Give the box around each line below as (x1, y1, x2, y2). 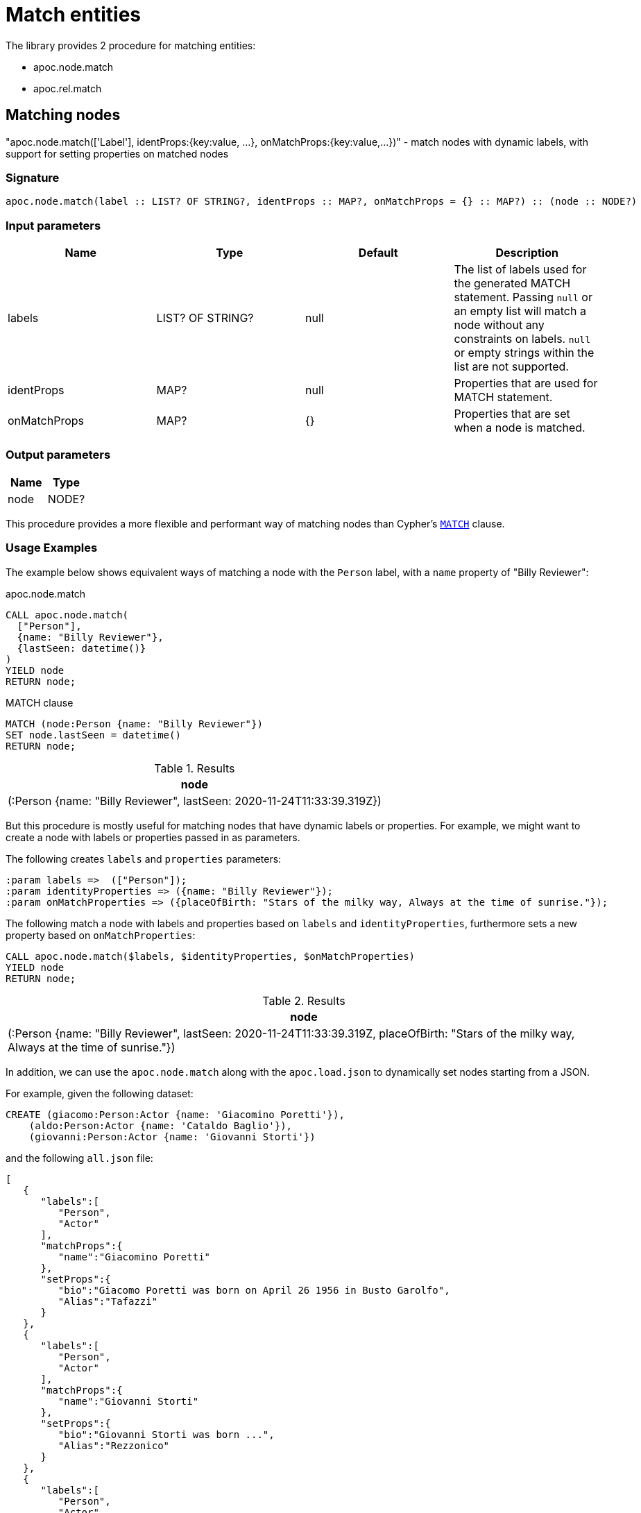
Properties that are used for (454, 376, 598, 391)
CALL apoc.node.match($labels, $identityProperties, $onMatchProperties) (6, 950, 416, 962)
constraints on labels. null (454, 332, 590, 346)
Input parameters (6, 218, 101, 233)
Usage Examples (6, 541, 98, 555)
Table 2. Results (262, 993, 345, 1008)
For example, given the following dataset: (6, 1087, 194, 1099)
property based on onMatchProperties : (6, 929, 196, 941)
